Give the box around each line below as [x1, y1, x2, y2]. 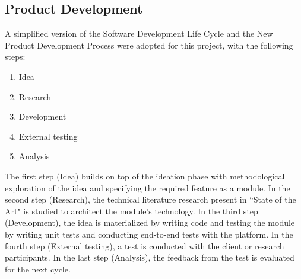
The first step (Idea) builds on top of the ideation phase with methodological [5, 169, 285, 182]
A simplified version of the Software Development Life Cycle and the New [5, 27, 273, 40]
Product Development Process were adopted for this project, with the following [5, 39, 293, 51]
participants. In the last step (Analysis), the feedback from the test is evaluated [5, 251, 294, 264]
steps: [5, 50, 26, 63]
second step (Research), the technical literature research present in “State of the [5, 193, 296, 206]
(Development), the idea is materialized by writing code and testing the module [5, 216, 295, 229]
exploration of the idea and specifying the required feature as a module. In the [5, 181, 290, 194]
